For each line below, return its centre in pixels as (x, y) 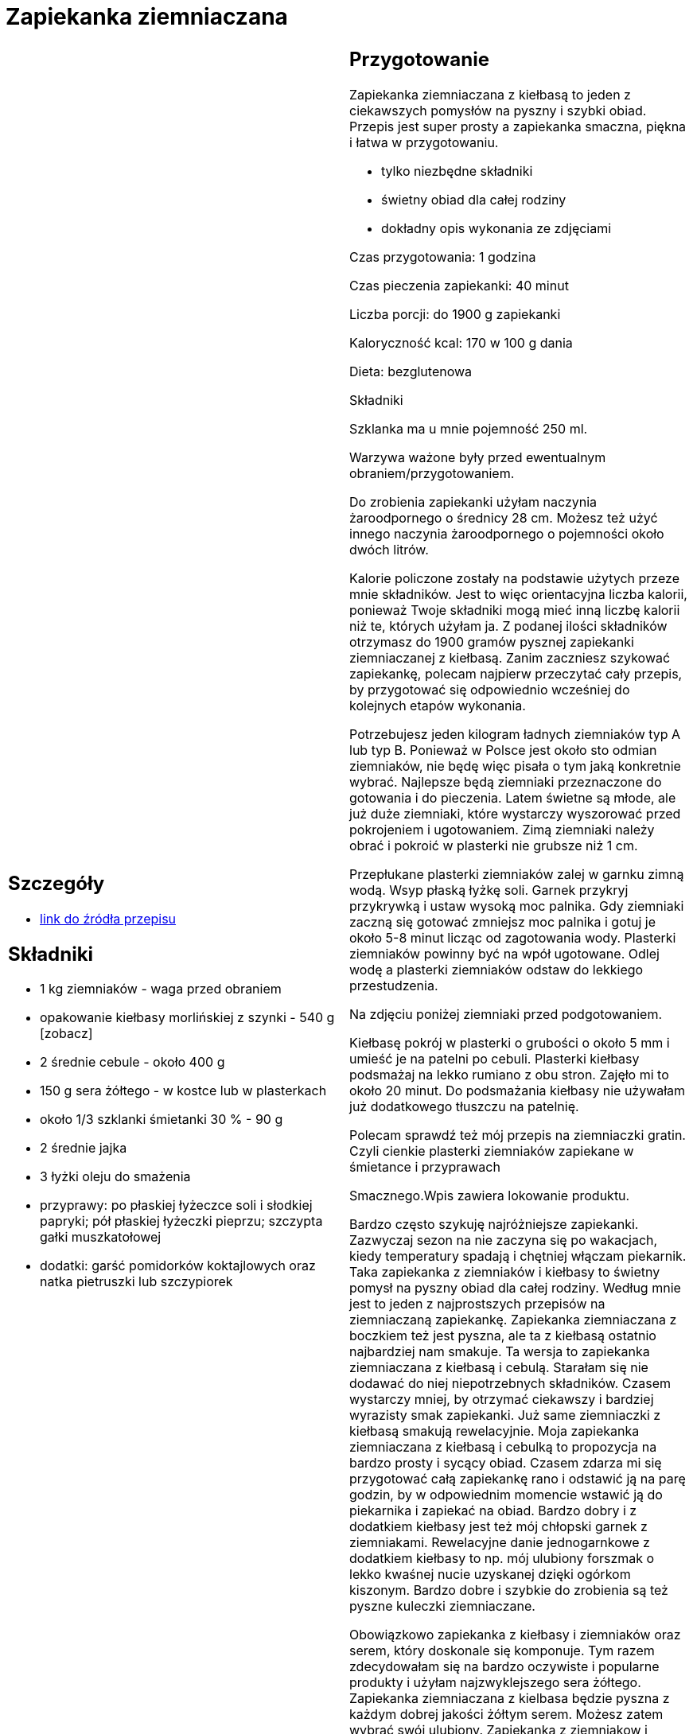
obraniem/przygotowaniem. (432, 473)
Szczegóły (56, 883)
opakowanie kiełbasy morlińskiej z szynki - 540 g (187, 1018)
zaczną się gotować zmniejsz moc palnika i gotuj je (503, 921)
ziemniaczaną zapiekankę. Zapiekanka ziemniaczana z (513, 1319)
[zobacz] (66, 1034)
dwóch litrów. (389, 549)
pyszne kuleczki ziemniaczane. (442, 1606)
